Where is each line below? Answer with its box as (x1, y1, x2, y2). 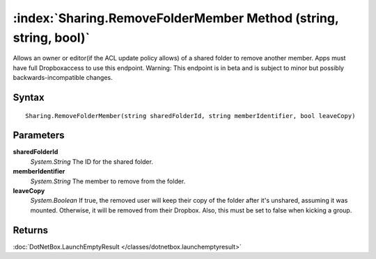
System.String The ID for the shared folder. (30, 157, 153, 166)
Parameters (13, 129, 65, 142)
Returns (13, 224, 49, 236)
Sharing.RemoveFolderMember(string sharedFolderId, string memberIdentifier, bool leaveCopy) (25, 112, 356, 119)
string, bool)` (13, 30, 91, 45)
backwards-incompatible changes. (13, 74, 113, 82)
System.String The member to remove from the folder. (30, 177, 186, 185)
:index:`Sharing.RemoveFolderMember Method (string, (13, 10, 339, 26)
